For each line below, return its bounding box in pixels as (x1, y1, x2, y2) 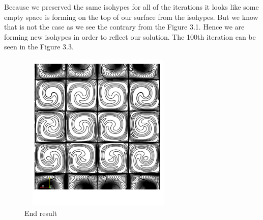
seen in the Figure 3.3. (4, 41, 74, 52)
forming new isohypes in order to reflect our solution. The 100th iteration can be (4, 31, 256, 42)
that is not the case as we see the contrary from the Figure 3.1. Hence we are (4, 21, 245, 32)
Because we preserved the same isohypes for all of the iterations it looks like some (4, 2, 259, 12)
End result (24, 207, 57, 218)
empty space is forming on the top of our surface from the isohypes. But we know (4, 11, 258, 22)
